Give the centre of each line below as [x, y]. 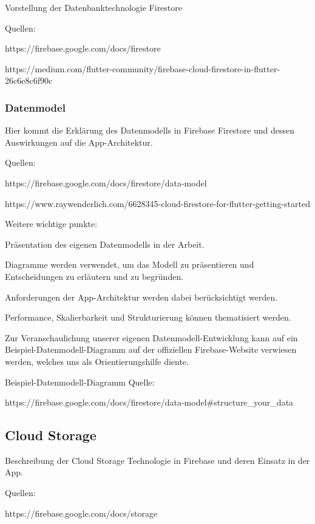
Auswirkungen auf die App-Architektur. [79, 142]
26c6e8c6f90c [29, 80]
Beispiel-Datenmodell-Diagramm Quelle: [80, 382]
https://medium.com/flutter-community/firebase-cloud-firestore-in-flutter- [143, 68]
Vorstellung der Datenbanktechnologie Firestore [93, 7]
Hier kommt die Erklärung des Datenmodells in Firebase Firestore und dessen [150, 130]
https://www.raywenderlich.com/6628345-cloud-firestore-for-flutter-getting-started [157, 203]
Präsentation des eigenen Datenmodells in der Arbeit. [105, 244]
